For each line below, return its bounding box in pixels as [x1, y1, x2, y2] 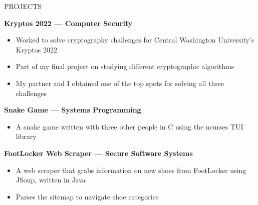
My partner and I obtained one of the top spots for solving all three [16, 77, 224, 88]
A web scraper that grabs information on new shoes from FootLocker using [16, 164, 246, 175]
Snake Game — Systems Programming [4, 104, 141, 115]
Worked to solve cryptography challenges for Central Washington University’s [16, 34, 254, 45]
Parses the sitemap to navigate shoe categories [16, 191, 159, 201]
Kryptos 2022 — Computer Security [4, 17, 133, 28]
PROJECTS [4, 1, 42, 11]
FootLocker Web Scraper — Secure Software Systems [4, 147, 193, 158]
